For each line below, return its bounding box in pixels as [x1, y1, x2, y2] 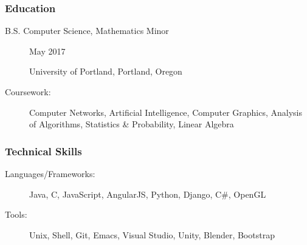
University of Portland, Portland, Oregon [29, 65, 182, 78]
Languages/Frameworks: [5, 167, 95, 180]
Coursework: [5, 86, 51, 98]
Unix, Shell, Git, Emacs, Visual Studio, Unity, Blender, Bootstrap [29, 228, 275, 241]
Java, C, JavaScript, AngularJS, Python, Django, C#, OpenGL [29, 187, 266, 200]
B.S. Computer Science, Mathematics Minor [5, 24, 169, 37]
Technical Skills [5, 143, 82, 158]
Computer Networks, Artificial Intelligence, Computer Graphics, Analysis [29, 106, 302, 118]
